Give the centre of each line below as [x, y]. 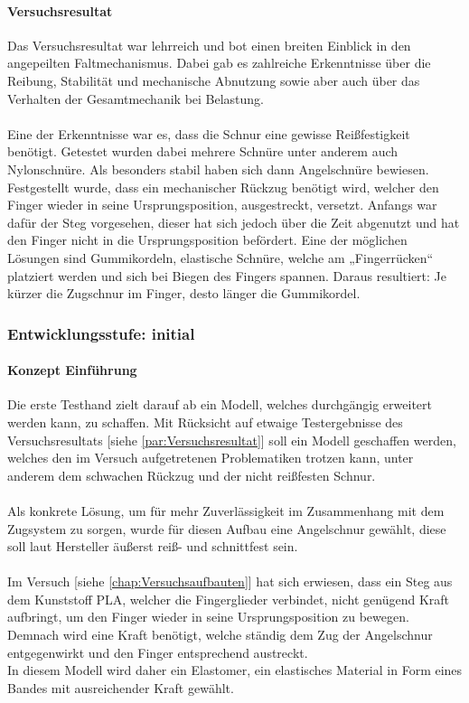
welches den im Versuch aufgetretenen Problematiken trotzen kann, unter [211, 458]
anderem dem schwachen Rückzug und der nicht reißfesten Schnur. [192, 475]
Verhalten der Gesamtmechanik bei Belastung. [136, 98]
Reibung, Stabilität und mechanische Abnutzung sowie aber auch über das [214, 80]
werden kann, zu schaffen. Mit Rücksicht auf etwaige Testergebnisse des [205, 422]
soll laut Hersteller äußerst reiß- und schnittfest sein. [153, 546]
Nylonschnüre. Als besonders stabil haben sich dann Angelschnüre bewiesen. [218, 169]
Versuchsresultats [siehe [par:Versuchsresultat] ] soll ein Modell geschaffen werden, [232, 440]
